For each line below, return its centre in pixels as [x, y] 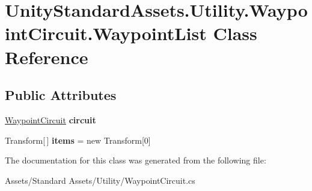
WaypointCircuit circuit [50, 119]
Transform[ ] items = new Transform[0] [78, 140]
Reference [47, 57]
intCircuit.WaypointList [106, 33]
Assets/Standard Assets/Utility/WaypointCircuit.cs [100, 180]
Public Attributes [61, 95]
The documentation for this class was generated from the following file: [136, 160]
